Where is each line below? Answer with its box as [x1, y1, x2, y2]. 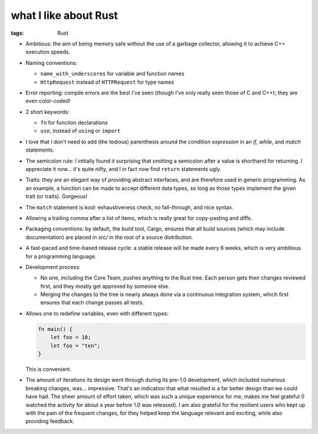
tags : [11, 29, 24, 37]
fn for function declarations [40, 119, 108, 126]
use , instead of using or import [40, 127, 121, 134]
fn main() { [38, 325, 73, 333]
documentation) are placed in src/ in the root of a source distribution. [25, 234, 194, 241]
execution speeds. [25, 48, 71, 55]
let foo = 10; [50, 334, 91, 341]
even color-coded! [25, 97, 71, 104]
